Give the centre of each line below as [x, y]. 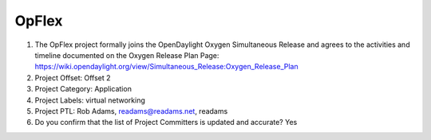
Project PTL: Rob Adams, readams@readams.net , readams [131, 111]
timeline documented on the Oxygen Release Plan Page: [127, 55]
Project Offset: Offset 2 [73, 78]
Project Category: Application [83, 89]
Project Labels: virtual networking [90, 100]
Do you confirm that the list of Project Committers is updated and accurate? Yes [166, 122]
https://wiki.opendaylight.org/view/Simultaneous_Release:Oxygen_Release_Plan [166, 67]
